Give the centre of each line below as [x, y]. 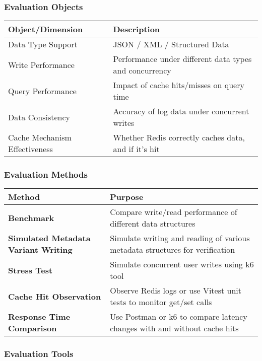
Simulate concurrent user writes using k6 [182, 264]
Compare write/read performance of [174, 212]
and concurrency [142, 70]
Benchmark [31, 218]
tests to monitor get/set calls [161, 302]
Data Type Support [43, 44]
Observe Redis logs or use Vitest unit [176, 291]
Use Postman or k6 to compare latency [179, 317]
